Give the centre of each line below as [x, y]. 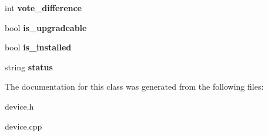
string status [29, 67]
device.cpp [24, 126]
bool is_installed [38, 47]
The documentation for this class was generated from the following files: [134, 86]
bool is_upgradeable [46, 27]
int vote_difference [43, 8]
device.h [19, 106]
